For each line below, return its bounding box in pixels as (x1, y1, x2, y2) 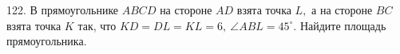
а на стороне (311, 2, 373, 17)
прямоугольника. (6, 33, 87, 49)
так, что (77, 17, 117, 33)
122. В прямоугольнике (6, 2, 119, 17)
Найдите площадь (299, 17, 386, 33)
